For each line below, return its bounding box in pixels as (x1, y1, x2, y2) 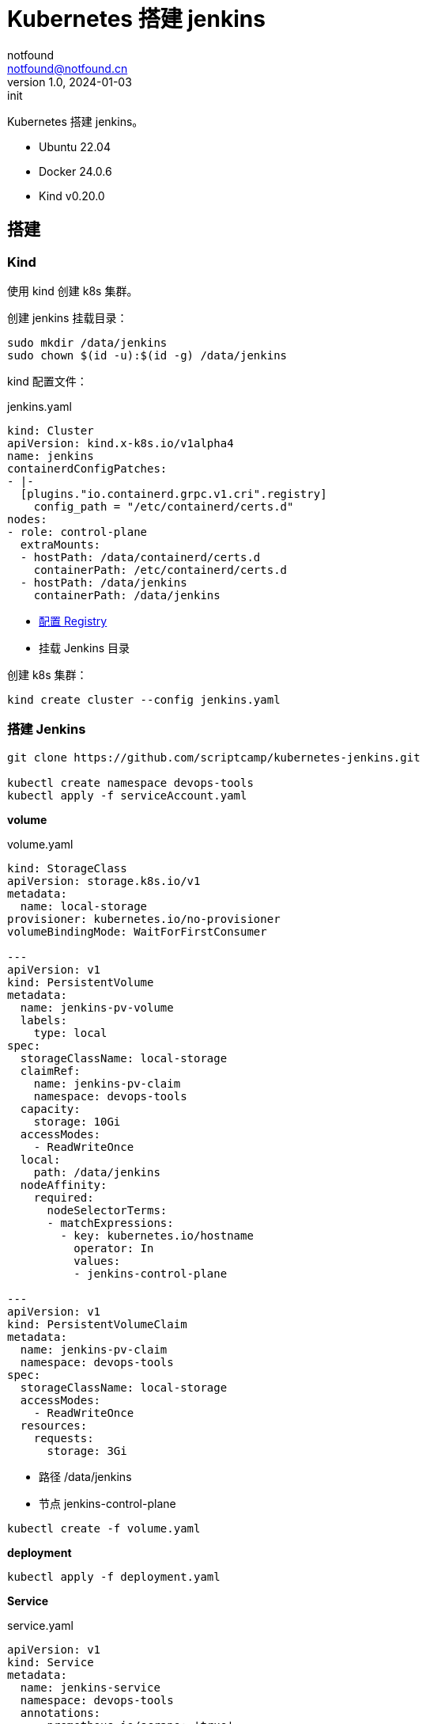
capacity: (20, 1102, 81, 1115)
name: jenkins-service (20, 1680, 160, 1694)
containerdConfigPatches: (7, 461, 168, 475)
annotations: (20, 1706, 101, 1719)
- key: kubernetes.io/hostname (60, 1228, 254, 1242)
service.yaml (7, 1618, 74, 1632)
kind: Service (7, 1655, 94, 1669)
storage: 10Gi (33, 1115, 121, 1128)
